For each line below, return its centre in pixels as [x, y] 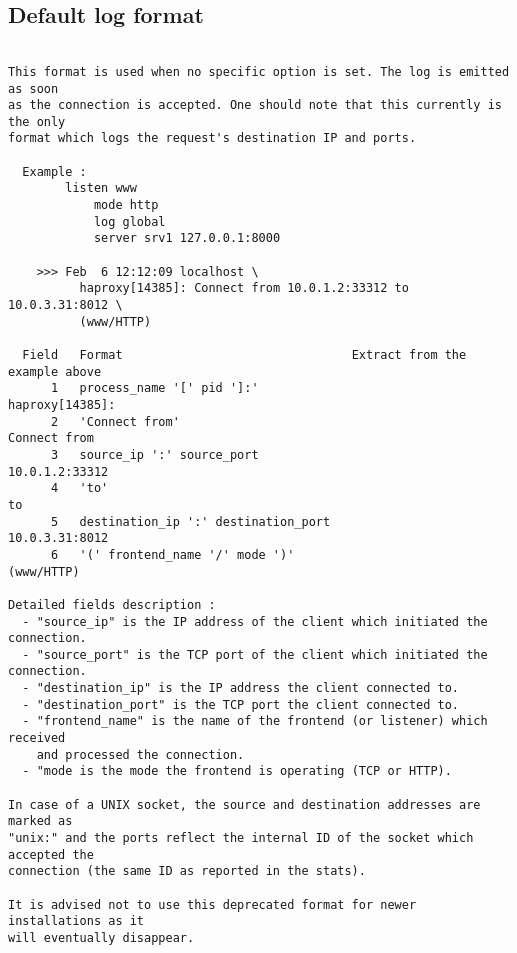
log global [129, 221]
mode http [126, 205]
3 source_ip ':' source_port [154, 454]
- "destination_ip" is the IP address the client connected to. [241, 688]
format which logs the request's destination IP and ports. [212, 138]
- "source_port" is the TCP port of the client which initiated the [255, 654]
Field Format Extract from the [244, 355]
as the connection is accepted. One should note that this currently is [255, 105]
